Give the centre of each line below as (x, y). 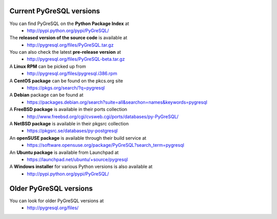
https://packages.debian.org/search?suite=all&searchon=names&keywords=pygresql (117, 102)
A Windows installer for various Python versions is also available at (81, 167)
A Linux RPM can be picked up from (48, 66)
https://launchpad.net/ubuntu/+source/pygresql (77, 159)
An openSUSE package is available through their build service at (78, 138)
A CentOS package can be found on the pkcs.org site (66, 81)
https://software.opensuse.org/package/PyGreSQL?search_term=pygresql (106, 145)
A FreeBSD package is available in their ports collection (68, 109)
